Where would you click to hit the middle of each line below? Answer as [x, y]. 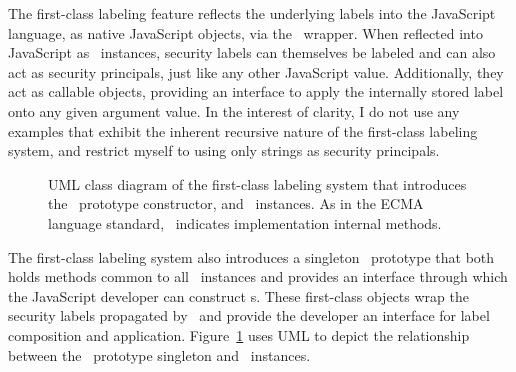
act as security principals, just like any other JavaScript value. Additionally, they [256, 71]
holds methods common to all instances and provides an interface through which [258, 276]
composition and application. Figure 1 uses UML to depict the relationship [239, 334]
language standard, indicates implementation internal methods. [245, 222]
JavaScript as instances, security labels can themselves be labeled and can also [252, 52]
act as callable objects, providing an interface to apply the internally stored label [256, 91]
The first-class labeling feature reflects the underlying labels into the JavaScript [252, 13]
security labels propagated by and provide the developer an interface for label [249, 315]
